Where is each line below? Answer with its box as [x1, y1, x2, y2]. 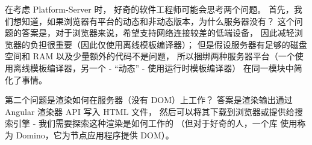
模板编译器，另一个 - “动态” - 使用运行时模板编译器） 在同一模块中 [30, 61, 294, 74]
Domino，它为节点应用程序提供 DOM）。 [16, 128, 174, 141]
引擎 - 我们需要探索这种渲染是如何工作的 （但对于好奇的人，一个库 [13, 117, 278, 129]
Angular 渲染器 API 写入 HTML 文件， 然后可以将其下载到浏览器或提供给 [5, 105, 295, 117]
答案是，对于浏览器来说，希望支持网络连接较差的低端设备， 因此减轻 [21, 26, 295, 39]
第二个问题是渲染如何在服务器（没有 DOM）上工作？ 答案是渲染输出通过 [5, 93, 293, 106]
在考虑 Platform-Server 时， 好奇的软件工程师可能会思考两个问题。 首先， [5, 3, 294, 15]
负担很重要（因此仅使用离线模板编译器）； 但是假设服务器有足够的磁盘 [30, 38, 307, 50]
